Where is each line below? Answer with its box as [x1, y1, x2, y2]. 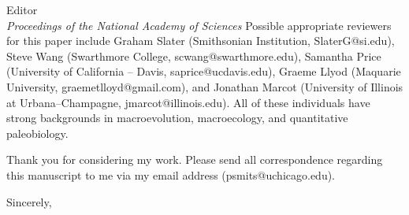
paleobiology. [6, 124, 69, 141]
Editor [6, 2, 38, 17]
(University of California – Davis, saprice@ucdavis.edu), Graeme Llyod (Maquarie [6, 63, 401, 80]
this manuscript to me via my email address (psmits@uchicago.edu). [6, 166, 336, 183]
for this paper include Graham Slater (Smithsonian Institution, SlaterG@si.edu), [6, 32, 395, 49]
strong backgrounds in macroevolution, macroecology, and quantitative [6, 109, 348, 126]
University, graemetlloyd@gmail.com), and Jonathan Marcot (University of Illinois [6, 78, 403, 95]
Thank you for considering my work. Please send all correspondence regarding [6, 151, 383, 168]
